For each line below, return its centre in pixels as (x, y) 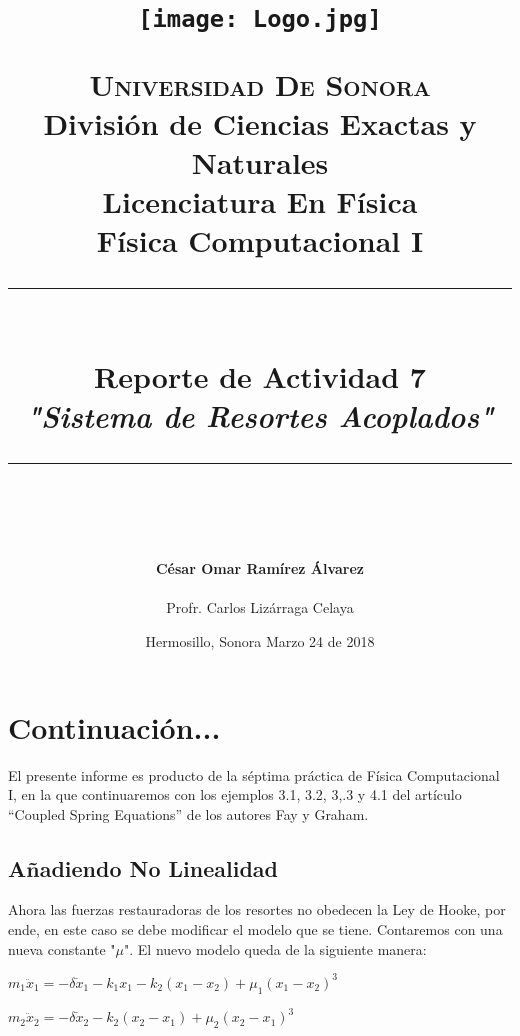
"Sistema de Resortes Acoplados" (260, 415)
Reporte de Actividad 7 (260, 375)
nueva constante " (62, 948)
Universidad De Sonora (260, 83)
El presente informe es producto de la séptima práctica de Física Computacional (254, 774)
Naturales (260, 161)
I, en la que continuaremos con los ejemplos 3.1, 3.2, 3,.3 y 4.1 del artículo (235, 794)
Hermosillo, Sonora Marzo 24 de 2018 (260, 640)
